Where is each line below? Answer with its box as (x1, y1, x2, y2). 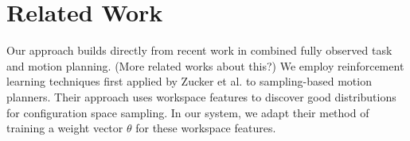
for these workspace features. (135, 120, 276, 136)
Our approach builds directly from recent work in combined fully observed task (6, 42, 392, 59)
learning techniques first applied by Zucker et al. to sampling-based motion (6, 73, 372, 90)
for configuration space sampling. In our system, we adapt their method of (6, 104, 369, 120)
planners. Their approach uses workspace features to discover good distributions (6, 88, 396, 105)
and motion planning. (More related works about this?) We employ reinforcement (6, 57, 404, 74)
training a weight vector (6, 120, 123, 136)
